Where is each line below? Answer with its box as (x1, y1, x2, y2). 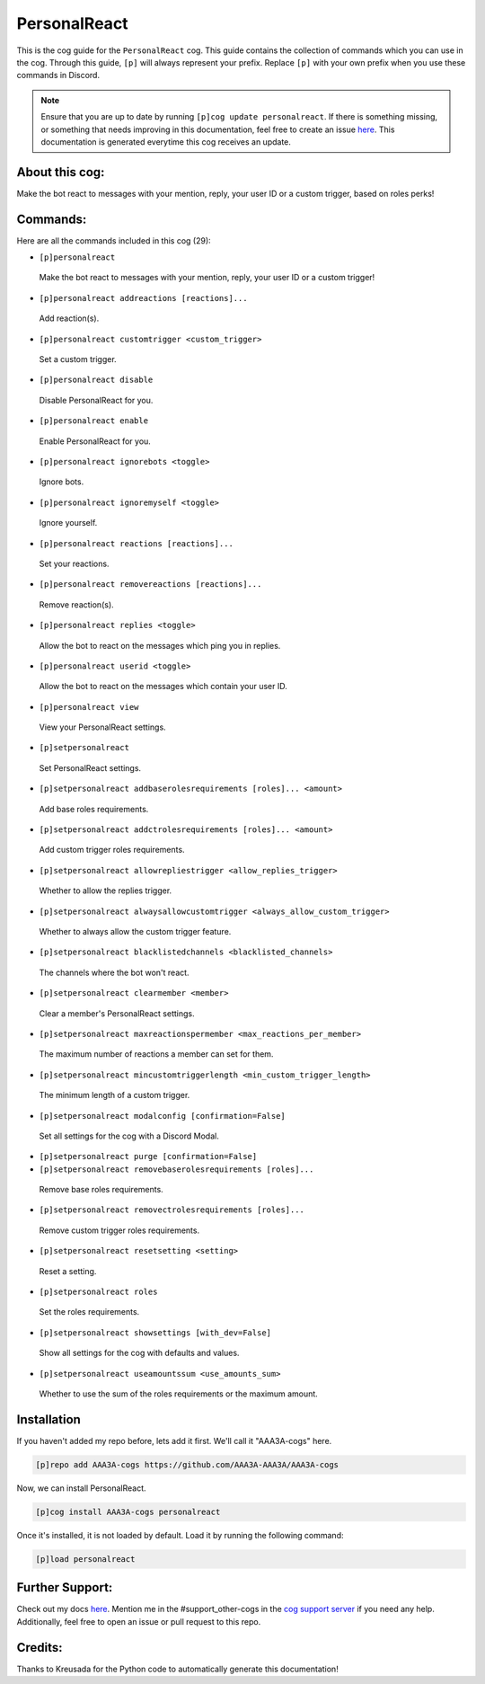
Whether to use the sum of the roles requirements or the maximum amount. (39, 1388, 318, 1399)
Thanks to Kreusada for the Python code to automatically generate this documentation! (16, 1663, 339, 1674)
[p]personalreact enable (39, 416, 148, 426)
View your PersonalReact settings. (39, 722, 166, 732)
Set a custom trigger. (39, 354, 117, 365)
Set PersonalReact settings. (39, 762, 142, 773)
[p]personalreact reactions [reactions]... (39, 538, 234, 548)
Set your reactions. (39, 558, 110, 569)
